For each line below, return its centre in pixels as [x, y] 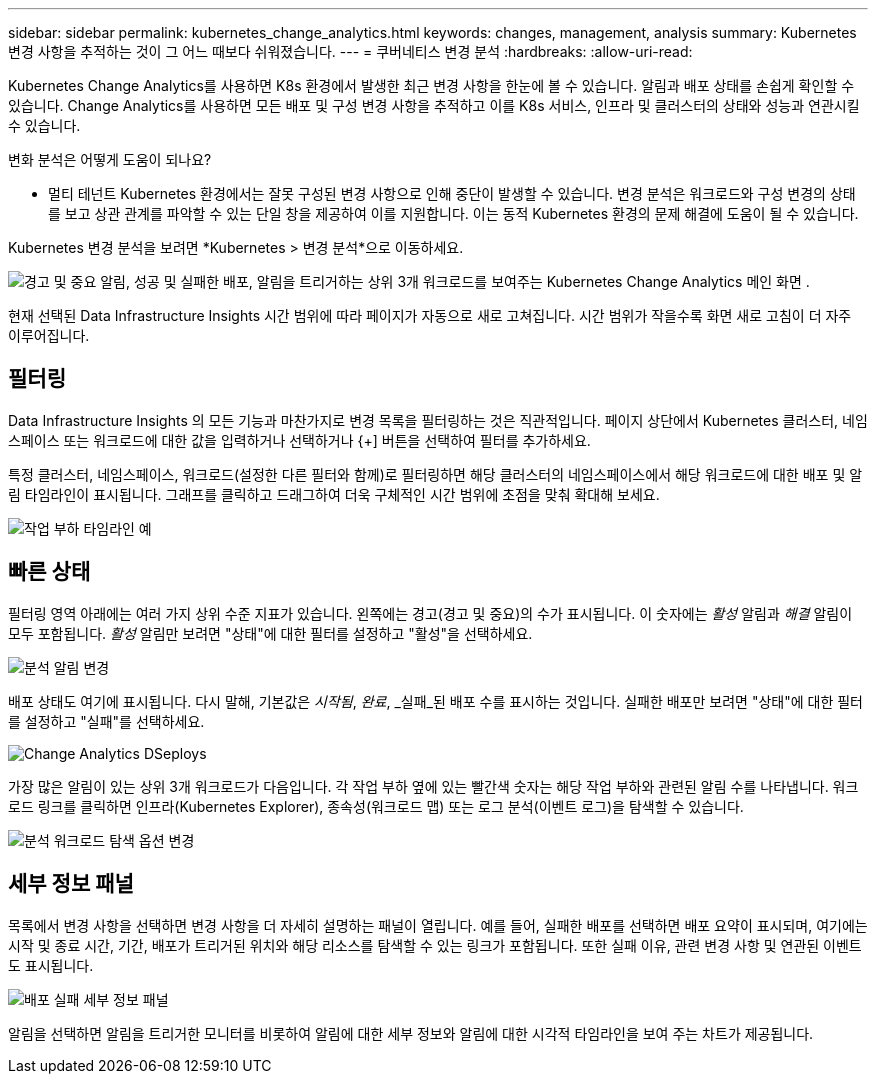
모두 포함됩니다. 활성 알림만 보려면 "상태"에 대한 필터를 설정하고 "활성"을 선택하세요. [270, 633]
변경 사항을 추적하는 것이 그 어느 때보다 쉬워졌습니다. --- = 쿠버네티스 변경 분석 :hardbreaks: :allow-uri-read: [350, 51]
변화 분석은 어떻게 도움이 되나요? [110, 159]
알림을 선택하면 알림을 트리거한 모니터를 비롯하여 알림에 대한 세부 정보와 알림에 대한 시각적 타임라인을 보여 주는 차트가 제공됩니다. [411, 1033]
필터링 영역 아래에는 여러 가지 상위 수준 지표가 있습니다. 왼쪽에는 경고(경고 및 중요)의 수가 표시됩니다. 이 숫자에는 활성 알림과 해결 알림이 [430, 613]
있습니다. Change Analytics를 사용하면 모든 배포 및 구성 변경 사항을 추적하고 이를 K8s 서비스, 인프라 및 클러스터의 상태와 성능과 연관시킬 [434, 105]
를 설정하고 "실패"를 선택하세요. [106, 721]
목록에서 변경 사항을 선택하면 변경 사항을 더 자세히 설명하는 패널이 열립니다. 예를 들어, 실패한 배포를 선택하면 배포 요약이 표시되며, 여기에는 [438, 925]
